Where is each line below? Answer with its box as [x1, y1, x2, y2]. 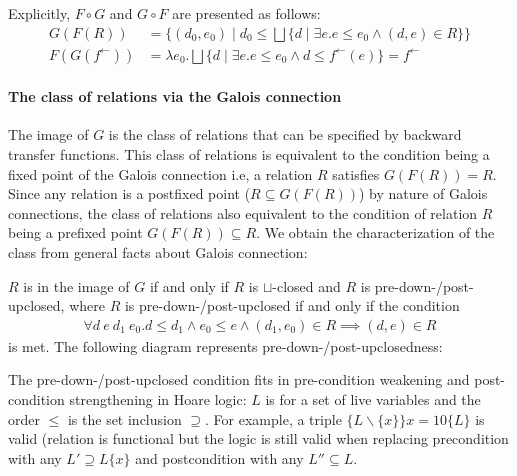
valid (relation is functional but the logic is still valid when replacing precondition [8, 428, 509, 449]
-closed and [272, 275, 341, 296]
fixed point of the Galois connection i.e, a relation [8, 163, 313, 184]
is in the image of [23, 275, 130, 296]
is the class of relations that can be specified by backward [108, 124, 462, 145]
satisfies [332, 163, 380, 184]
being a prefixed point [8, 222, 143, 243]
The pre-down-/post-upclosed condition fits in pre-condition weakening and [8, 369, 470, 390]
